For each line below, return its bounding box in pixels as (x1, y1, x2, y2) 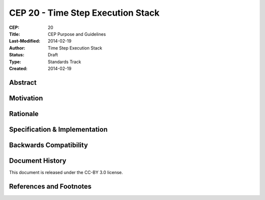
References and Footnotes (9, 182, 92, 191)
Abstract (9, 78, 37, 87)
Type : (9, 59, 22, 65)
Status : (9, 52, 25, 58)
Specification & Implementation (9, 125, 108, 133)
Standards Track (48, 59, 81, 65)
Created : (9, 65, 28, 71)
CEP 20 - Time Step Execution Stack (9, 7, 159, 18)
